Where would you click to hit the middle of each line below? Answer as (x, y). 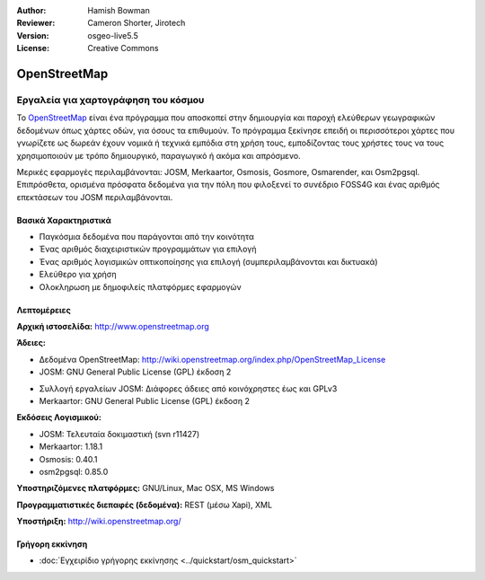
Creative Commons (123, 48)
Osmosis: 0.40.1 (68, 459)
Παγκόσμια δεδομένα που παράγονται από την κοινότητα (147, 237)
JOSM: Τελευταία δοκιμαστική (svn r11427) (119, 434)
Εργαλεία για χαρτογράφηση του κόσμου (110, 100)
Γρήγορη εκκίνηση (52, 544)
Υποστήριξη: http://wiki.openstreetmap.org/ (99, 522)
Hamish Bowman (119, 10)
